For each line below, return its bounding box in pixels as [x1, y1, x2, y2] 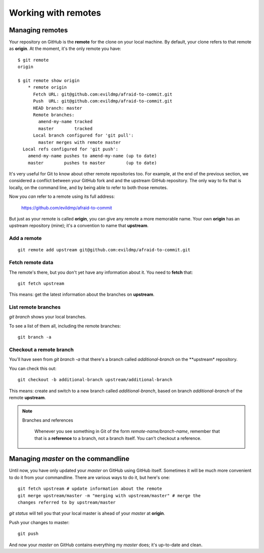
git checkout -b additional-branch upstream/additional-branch [18, 377, 173, 383]
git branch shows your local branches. [9, 314, 87, 320]
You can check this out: [9, 365, 57, 371]
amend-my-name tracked [38, 119, 93, 124]
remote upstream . [9, 394, 46, 400]
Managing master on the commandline [9, 455, 130, 463]
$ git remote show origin [18, 78, 80, 83]
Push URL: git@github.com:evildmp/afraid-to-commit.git [33, 98, 173, 104]
